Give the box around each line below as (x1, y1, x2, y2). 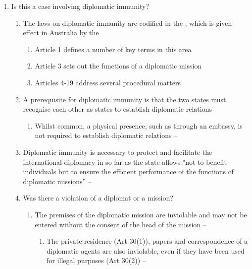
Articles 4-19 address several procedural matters (35, 77, 181, 87)
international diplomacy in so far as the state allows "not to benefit (23, 156, 227, 167)
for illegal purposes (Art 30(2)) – (47, 255, 146, 266)
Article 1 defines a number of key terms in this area (35, 44, 192, 54)
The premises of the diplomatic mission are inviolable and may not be (35, 209, 247, 219)
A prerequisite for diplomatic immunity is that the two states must (23, 94, 226, 104)
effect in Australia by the (23, 27, 99, 38)
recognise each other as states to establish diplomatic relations (23, 104, 212, 114)
